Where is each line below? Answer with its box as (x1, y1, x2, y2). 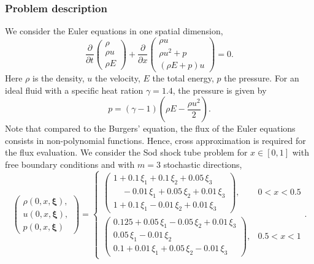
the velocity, (94, 72, 140, 85)
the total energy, (152, 72, 214, 85)
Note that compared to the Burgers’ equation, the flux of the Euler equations (5, 122, 296, 135)
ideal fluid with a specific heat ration (5, 83, 144, 96)
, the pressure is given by (172, 83, 267, 96)
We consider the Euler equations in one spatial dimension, (5, 25, 223, 37)
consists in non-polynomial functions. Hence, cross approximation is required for (5, 134, 306, 146)
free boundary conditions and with (5, 158, 135, 171)
